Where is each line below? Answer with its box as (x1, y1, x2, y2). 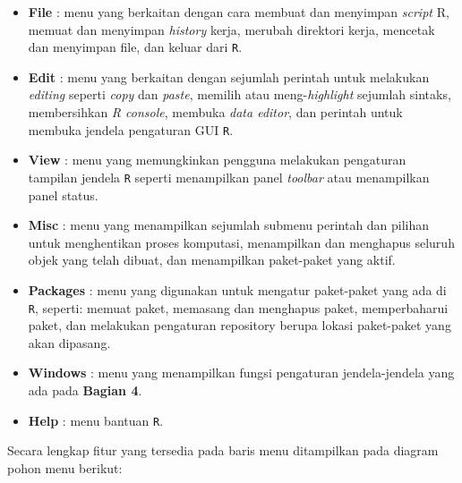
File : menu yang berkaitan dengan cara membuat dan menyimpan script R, (28, 3, 449, 21)
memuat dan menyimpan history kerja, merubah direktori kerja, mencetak (28, 20, 435, 38)
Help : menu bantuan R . (28, 411, 164, 429)
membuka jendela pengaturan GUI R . (28, 120, 234, 139)
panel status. (28, 185, 98, 204)
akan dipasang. (28, 333, 111, 352)
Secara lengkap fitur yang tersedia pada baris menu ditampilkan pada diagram (7, 441, 439, 460)
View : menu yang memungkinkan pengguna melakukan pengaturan (28, 150, 406, 169)
